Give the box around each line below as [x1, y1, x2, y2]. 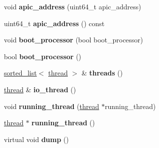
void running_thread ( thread [4, 101, 99, 111]
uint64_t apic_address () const [4, 18, 105, 28]
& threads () [81, 68, 123, 78]
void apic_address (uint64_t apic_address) [4, 1, 141, 11]
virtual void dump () [4, 134, 69, 144]
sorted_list [4, 68, 37, 78]
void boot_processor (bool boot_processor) [4, 35, 143, 45]
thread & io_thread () [4, 84, 76, 94]
